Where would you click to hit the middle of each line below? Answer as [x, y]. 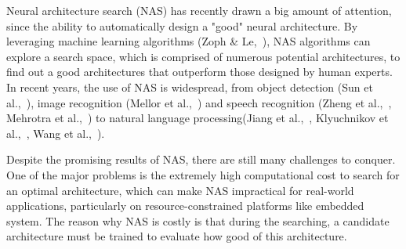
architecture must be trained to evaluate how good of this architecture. [177, 236]
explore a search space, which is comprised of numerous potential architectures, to [203, 56]
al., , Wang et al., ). [56, 133]
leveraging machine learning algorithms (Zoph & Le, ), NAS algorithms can [188, 41]
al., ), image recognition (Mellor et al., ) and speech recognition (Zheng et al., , [199, 102]
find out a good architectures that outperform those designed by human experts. [199, 72]
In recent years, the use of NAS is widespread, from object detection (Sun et [190, 87]
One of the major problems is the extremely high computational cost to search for [203, 174]
